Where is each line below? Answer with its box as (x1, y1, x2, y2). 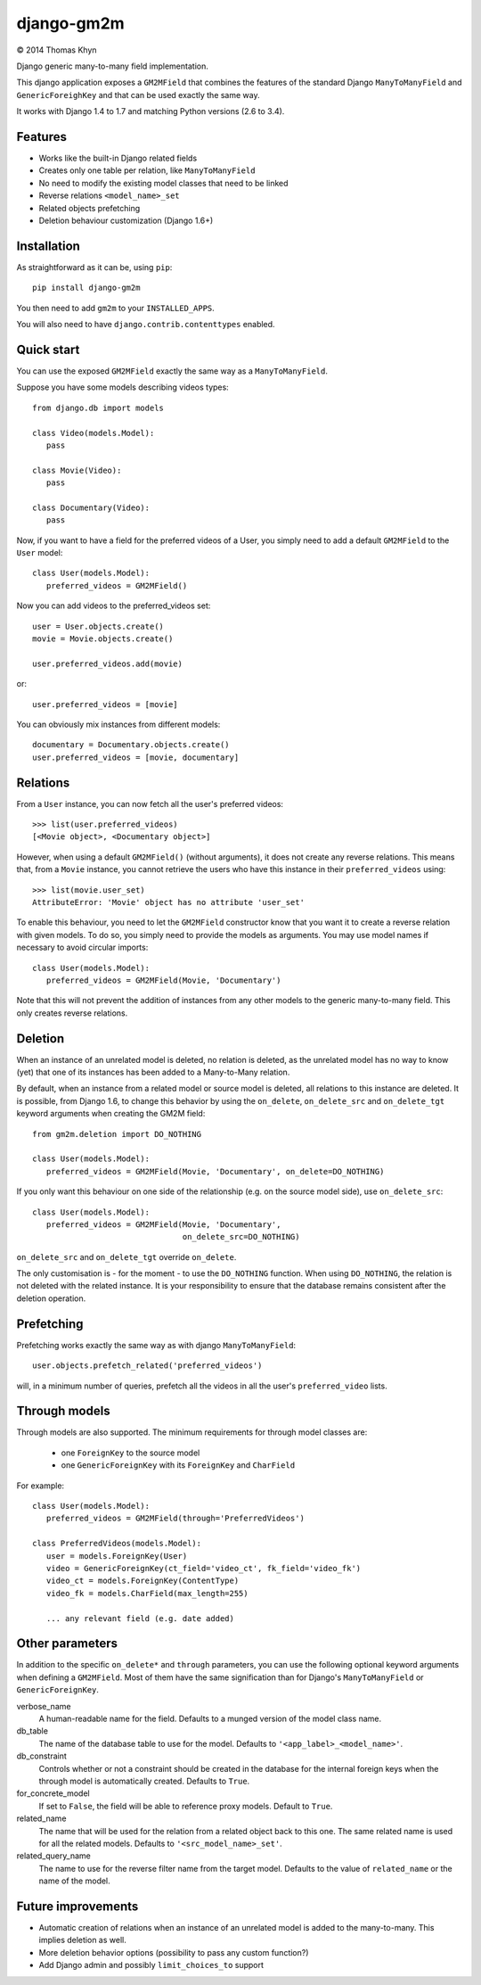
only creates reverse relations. (16, 1008, 128, 1018)
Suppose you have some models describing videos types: (16, 382, 229, 392)
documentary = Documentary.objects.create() (32, 740, 231, 750)
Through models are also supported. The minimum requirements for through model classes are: (16, 1427, 368, 1437)
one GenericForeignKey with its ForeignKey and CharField (61, 1460, 296, 1470)
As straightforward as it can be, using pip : (16, 261, 173, 272)
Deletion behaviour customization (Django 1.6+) (38, 215, 214, 226)
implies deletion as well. (38, 1935, 126, 1946)
